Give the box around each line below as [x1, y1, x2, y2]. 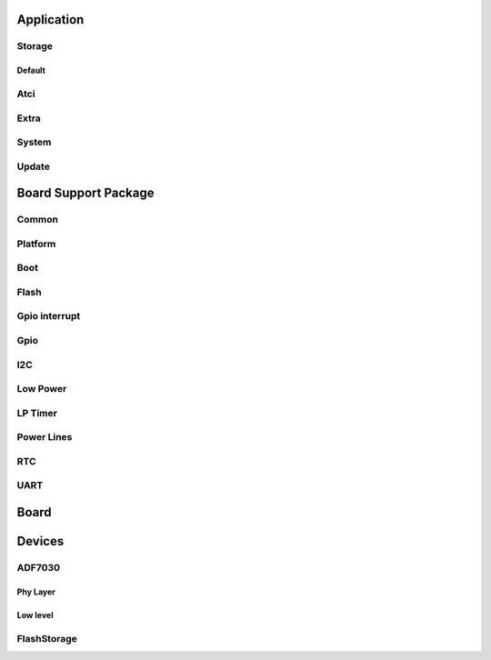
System [16, 136, 52, 149]
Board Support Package [16, 185, 155, 201]
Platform [16, 237, 56, 250]
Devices [16, 534, 65, 549]
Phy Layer [16, 586, 56, 597]
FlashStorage [16, 632, 77, 645]
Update [16, 160, 50, 173]
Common [16, 214, 59, 226]
